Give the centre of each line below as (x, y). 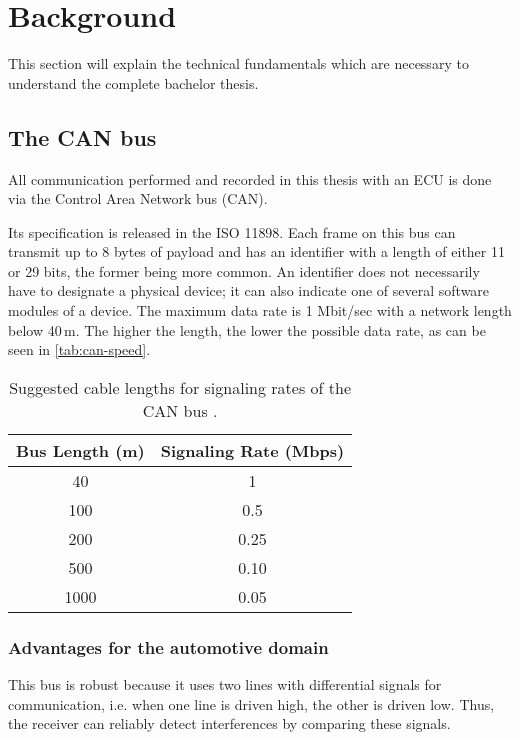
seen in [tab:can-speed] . (79, 349)
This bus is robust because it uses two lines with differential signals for (225, 684)
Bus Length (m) (80, 450)
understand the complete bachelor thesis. (133, 82)
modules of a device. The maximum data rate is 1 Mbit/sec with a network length (260, 310)
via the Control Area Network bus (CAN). (138, 198)
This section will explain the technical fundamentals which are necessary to (238, 63)
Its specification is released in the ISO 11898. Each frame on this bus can (232, 231)
